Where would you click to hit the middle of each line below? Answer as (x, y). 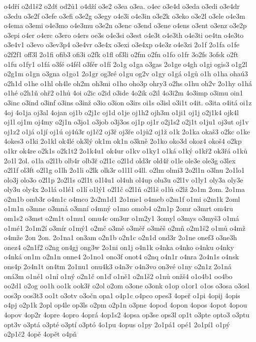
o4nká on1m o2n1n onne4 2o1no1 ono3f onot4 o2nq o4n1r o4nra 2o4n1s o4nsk (122, 257)
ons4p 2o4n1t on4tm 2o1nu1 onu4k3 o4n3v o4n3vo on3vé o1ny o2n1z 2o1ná (118, 266)
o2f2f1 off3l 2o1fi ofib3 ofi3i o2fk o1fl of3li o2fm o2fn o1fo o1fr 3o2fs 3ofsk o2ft (121, 54)
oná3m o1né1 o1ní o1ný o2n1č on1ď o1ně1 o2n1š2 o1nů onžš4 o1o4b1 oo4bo (118, 276)
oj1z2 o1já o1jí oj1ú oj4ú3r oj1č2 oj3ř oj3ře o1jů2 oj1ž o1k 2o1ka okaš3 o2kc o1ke (127, 131)
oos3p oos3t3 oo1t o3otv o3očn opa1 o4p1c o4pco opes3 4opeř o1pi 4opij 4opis (122, 295)
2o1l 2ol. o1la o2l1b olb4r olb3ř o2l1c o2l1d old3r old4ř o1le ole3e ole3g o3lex (120, 160)
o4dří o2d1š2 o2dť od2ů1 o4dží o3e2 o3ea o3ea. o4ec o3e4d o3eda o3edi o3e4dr (122, 6)
